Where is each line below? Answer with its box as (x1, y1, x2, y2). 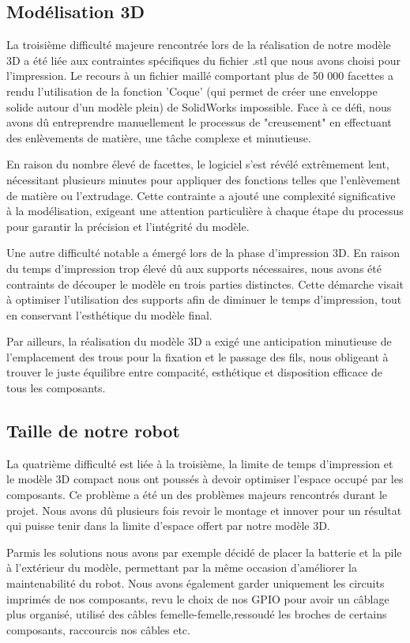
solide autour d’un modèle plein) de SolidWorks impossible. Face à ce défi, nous (6, 98, 392, 115)
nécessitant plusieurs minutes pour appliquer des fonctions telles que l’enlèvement (6, 171, 401, 187)
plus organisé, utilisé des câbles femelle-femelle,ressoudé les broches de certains (6, 606, 387, 622)
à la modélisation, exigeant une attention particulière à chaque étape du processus (6, 202, 404, 219)
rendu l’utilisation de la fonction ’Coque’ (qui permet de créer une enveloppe (6, 82, 378, 99)
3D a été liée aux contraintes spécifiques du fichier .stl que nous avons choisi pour (6, 51, 401, 68)
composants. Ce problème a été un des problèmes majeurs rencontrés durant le (6, 486, 388, 503)
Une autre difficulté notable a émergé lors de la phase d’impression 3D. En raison (6, 244, 400, 261)
